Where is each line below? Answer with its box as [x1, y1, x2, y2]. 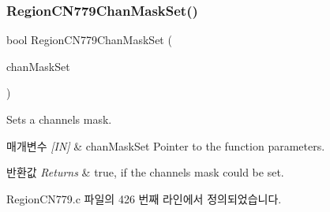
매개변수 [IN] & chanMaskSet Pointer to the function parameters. [6, 137, 325, 154]
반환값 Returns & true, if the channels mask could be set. [6, 164, 284, 180]
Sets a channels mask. [6, 111, 112, 127]
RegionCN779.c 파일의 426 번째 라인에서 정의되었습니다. [6, 190, 282, 206]
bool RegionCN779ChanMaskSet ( [6, 32, 172, 48]
